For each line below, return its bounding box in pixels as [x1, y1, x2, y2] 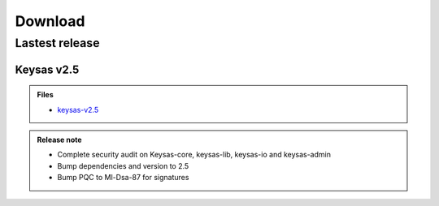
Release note [37, 135, 82, 144]
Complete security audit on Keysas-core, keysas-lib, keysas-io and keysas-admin [57, 150, 331, 160]
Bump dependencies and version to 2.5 [57, 161, 189, 170]
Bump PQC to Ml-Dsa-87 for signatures [57, 173, 189, 182]
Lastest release [15, 36, 100, 50]
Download [15, 12, 85, 30]
